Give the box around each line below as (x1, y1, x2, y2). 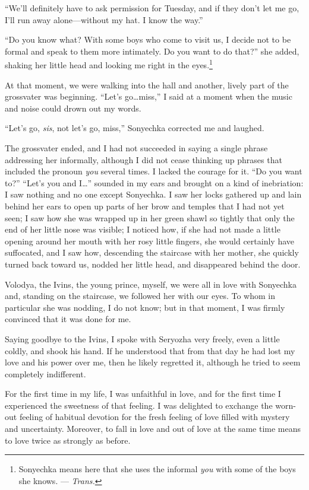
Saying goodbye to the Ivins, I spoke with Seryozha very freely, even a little (5, 332, 280, 345)
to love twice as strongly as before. (5, 434, 131, 446)
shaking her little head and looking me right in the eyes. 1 (5, 57, 213, 71)
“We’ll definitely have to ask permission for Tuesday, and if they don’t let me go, (5, 2, 299, 14)
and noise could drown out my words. (5, 101, 141, 114)
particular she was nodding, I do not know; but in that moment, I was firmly (5, 301, 285, 313)
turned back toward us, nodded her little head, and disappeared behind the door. (5, 257, 301, 270)
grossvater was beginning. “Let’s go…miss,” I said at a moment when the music (5, 90, 292, 103)
